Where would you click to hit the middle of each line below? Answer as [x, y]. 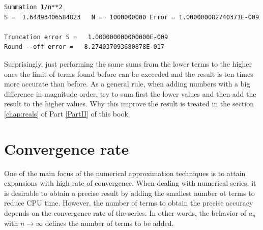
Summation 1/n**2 [33, 7]
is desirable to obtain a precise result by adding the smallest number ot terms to [129, 193]
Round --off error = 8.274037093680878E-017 [84, 47]
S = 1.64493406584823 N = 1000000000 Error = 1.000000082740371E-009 [132, 17]
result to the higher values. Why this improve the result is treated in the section [129, 104]
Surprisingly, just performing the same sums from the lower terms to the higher [128, 63]
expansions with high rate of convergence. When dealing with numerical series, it [130, 183]
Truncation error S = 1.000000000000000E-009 [86, 37]
